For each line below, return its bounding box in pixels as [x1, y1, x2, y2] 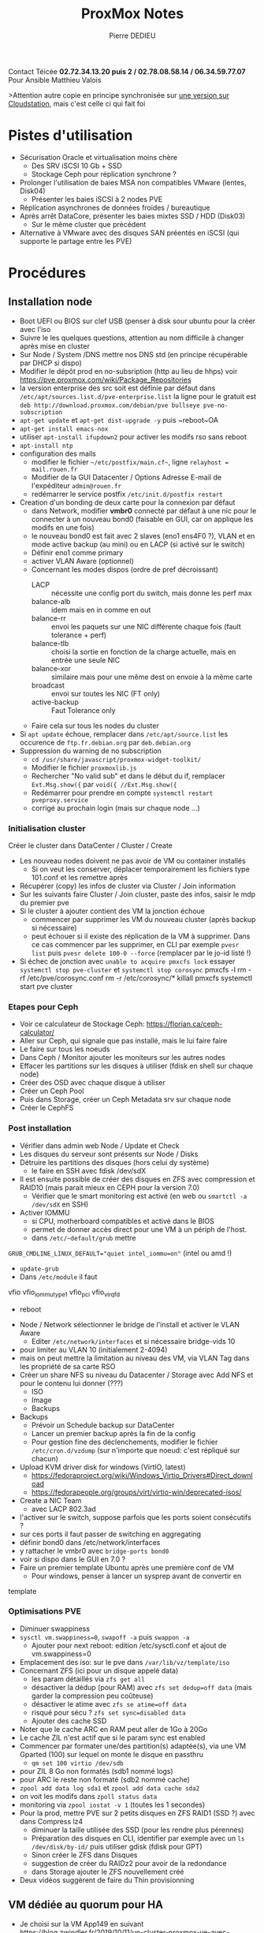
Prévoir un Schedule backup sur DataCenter [31, 1420, 175, 1430]
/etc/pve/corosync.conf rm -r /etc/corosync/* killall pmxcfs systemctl [27, 973, 253, 983]
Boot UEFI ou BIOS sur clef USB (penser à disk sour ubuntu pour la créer [19, 316, 256, 326]
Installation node [8, 295, 93, 308]
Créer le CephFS [19, 1103, 74, 1113]
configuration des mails [19, 449, 96, 458]
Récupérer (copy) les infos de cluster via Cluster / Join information [19, 881, 236, 891]
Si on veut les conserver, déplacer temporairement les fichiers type [31, 864, 250, 874]
